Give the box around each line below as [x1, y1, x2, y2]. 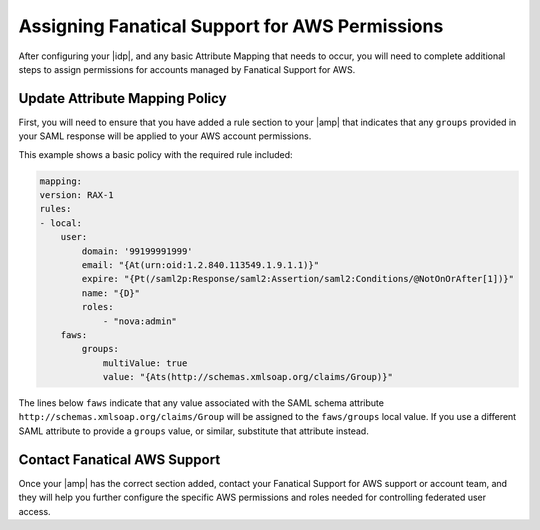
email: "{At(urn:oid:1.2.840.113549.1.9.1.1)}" [81, 259, 320, 270]
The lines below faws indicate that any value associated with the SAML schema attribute [18, 397, 385, 409]
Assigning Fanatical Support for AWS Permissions [18, 15, 444, 37]
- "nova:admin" [102, 315, 177, 327]
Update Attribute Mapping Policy [18, 90, 227, 107]
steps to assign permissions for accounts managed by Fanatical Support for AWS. [18, 63, 356, 75]
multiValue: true [102, 357, 188, 369]
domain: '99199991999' [81, 245, 194, 257]
